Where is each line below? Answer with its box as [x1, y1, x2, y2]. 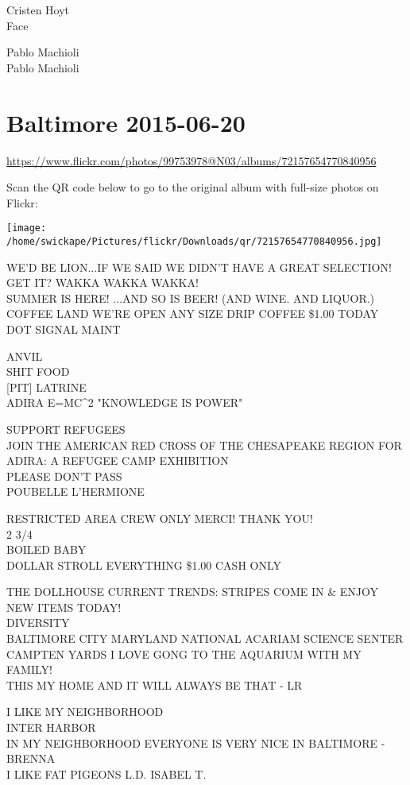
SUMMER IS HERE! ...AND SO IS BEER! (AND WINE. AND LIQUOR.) [6, 289, 375, 306]
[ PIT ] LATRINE [6, 378, 87, 395]
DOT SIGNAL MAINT [6, 320, 121, 337]
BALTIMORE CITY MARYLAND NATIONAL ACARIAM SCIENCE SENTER [6, 630, 404, 647]
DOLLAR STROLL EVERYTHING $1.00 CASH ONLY [6, 556, 282, 573]
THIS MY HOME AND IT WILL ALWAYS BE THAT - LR [6, 676, 303, 693]
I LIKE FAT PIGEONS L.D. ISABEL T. [6, 765, 207, 782]
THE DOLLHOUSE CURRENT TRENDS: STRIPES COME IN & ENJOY [6, 583, 379, 600]
